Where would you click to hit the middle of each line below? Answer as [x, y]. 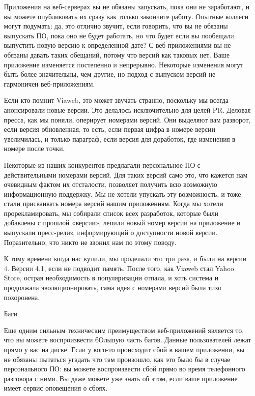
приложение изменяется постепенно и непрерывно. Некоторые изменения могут [124, 64]
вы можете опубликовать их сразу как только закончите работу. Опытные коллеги [126, 16]
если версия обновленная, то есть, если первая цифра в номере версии [110, 129]
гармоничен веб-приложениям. [50, 83]
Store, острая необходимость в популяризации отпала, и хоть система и [111, 278]
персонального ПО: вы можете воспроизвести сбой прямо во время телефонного [125, 369]
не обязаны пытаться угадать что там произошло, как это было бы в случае [117, 359]
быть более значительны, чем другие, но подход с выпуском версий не [110, 74]
